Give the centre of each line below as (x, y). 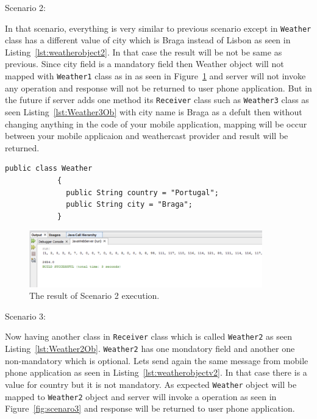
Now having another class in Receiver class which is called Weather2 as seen (148, 336)
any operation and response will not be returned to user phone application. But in (158, 88)
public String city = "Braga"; (129, 205)
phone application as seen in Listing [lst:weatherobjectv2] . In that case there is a (156, 372)
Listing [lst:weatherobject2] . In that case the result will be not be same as (144, 52)
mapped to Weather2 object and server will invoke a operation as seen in (141, 396)
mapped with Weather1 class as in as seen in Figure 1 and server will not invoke (155, 76)
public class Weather (49, 169)
